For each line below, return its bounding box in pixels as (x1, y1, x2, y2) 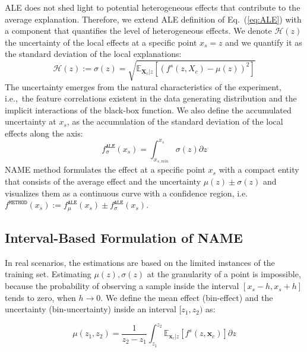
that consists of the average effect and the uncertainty (5, 175, 201, 188)
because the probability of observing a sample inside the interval (5, 280, 239, 292)
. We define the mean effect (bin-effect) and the (100, 291, 273, 303)
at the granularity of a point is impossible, (147, 268, 301, 280)
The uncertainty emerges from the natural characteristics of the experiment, (5, 80, 281, 93)
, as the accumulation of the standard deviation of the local (67, 115, 283, 128)
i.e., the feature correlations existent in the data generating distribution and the (5, 92, 297, 104)
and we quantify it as (225, 36, 302, 48)
